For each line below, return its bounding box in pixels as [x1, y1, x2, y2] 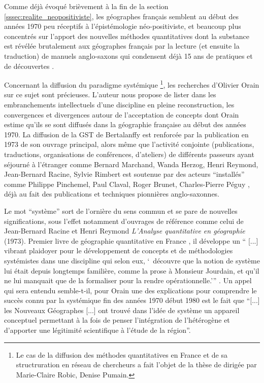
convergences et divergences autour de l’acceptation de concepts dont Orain [4, 109, 239, 120]
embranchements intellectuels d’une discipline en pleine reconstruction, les [4, 99, 235, 109]
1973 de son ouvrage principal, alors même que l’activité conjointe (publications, [4, 139, 254, 149]
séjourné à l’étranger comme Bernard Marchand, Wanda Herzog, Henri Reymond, [4, 159, 258, 169]
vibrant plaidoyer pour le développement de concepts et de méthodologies [4, 245, 233, 256]
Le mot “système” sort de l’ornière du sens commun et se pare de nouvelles [4, 205, 238, 216]
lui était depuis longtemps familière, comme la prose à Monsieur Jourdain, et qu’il [4, 265, 259, 276]
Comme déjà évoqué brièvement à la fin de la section [4, 1, 169, 11]
